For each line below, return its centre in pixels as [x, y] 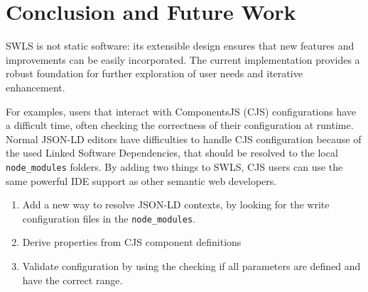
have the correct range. [72, 280]
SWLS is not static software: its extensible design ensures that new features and [180, 46]
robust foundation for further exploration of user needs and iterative [154, 73]
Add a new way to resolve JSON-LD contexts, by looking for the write [176, 204]
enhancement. [36, 87]
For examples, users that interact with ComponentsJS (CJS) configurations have [181, 111]
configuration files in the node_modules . [109, 218]
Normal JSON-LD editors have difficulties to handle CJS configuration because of [184, 139]
